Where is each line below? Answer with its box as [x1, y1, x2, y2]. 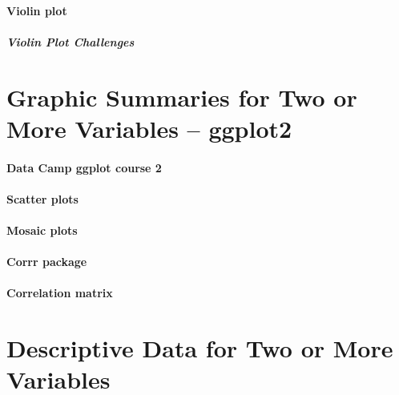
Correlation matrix [6, 284, 113, 301]
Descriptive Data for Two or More [6, 332, 393, 365]
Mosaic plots [6, 221, 78, 238]
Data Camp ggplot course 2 [6, 159, 162, 175]
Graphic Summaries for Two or [6, 80, 357, 113]
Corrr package [6, 253, 87, 270]
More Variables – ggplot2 [6, 111, 292, 144]
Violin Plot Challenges [6, 33, 135, 50]
